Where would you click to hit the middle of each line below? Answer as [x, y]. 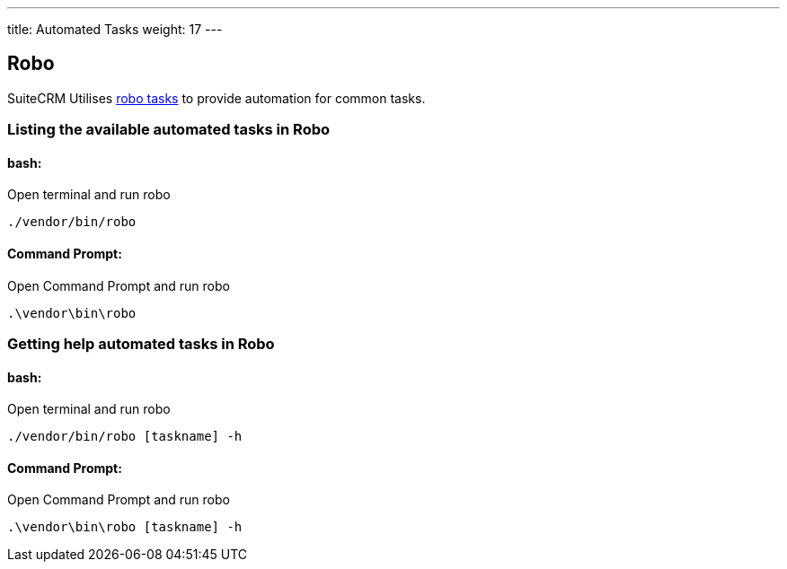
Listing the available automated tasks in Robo [169, 130]
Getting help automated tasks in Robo [141, 344]
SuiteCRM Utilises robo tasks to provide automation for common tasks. [217, 98]
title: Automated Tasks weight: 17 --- [115, 29]
